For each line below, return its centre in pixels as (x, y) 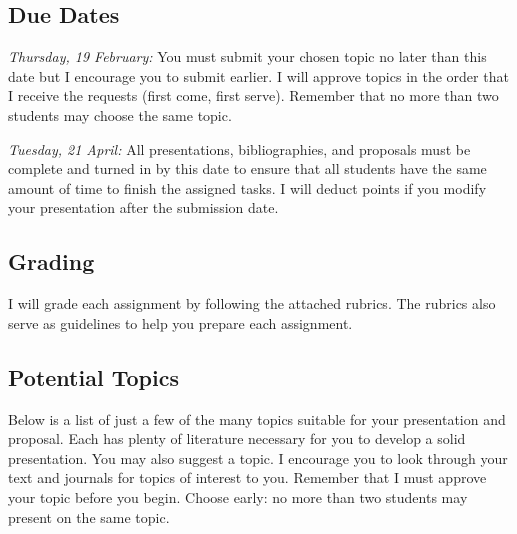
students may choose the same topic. (120, 114)
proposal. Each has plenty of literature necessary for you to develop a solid (237, 438)
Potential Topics (93, 376)
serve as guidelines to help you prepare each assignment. (180, 322)
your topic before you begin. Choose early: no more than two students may (238, 496)
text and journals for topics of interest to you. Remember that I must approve (247, 477)
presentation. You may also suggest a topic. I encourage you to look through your (258, 457)
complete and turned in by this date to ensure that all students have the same (247, 168)
